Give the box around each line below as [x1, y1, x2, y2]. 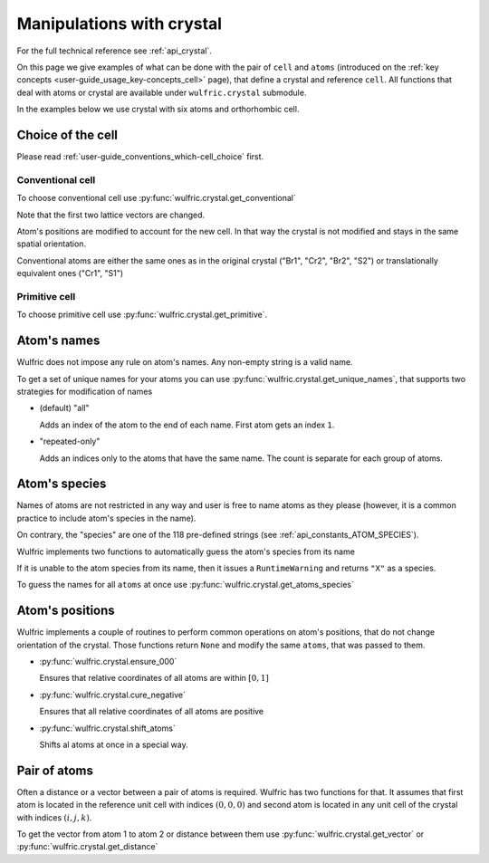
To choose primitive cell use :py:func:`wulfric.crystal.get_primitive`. [16, 309, 267, 321]
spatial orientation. [16, 238, 86, 249]
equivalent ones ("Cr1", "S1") [16, 268, 124, 279]
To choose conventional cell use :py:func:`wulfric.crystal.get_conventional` [16, 193, 296, 204]
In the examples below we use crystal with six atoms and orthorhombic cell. [16, 104, 300, 115]
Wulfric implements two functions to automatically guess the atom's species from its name [16, 546, 355, 557]
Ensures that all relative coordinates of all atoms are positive [39, 706, 264, 717]
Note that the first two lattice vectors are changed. [16, 209, 206, 220]
